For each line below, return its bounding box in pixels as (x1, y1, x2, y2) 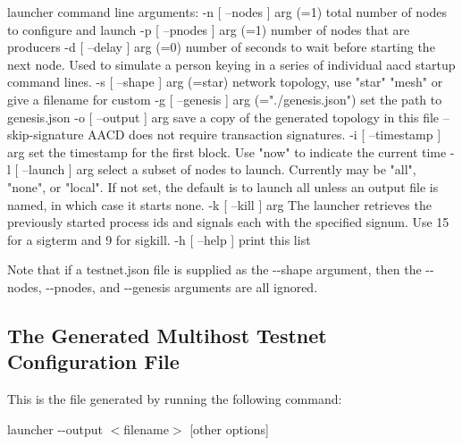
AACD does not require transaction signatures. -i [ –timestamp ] (88, 125, 441, 144)
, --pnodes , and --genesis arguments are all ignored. (38, 277, 318, 296)
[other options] (189, 419, 270, 438)
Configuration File (7, 348, 180, 375)
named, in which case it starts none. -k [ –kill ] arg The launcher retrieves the (7, 195, 432, 214)
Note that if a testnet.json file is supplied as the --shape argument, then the (7, 260, 422, 279)
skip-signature (7, 125, 84, 144)
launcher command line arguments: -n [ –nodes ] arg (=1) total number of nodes (7, 3, 447, 21)
